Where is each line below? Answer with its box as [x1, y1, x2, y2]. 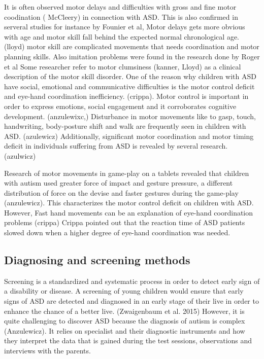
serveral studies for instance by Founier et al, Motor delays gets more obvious [4, 21, 245, 32]
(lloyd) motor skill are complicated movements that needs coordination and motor [4, 41, 259, 52]
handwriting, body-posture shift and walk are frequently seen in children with [4, 121, 246, 131]
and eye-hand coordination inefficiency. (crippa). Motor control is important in [4, 91, 249, 101]
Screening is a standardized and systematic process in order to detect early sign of [4, 275, 260, 286]
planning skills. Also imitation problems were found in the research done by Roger [4, 51, 260, 61]
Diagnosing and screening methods [4, 252, 190, 268]
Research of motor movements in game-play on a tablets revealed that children [4, 167, 249, 178]
